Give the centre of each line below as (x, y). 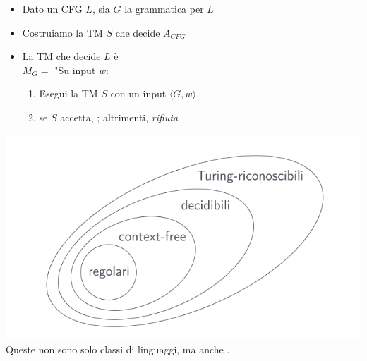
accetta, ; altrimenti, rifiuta (119, 117)
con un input (138, 93)
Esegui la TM (68, 93)
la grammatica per (164, 8)
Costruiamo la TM (62, 32)
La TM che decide (61, 56)
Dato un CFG (52, 8)
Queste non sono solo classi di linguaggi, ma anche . (118, 349)
